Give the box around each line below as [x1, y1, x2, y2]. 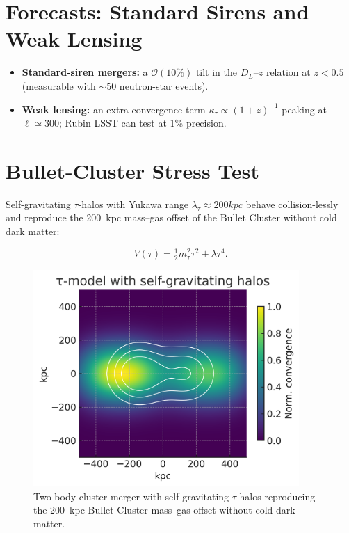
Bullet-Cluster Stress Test [6, 156, 260, 184]
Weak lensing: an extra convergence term [22, 102, 206, 116]
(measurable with [22, 78, 96, 93]
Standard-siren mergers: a [22, 65, 148, 79]
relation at [266, 65, 311, 79]
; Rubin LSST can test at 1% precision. [59, 116, 227, 130]
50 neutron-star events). [106, 78, 209, 93]
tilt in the [195, 65, 238, 79]
